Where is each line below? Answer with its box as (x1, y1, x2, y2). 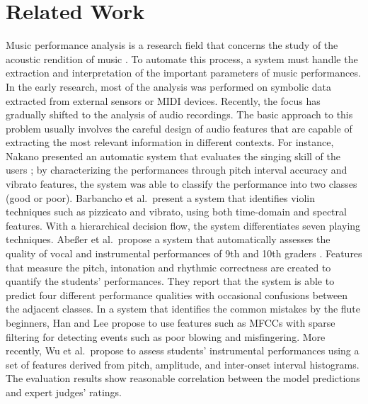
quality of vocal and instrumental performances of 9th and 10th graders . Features (6, 246, 362, 261)
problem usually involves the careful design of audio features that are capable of (6, 120, 352, 135)
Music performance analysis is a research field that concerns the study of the (6, 38, 338, 52)
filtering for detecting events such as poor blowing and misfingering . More (6, 329, 326, 344)
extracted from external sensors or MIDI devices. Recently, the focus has (6, 93, 321, 108)
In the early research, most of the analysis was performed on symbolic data (6, 79, 331, 94)
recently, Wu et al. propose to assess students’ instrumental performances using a (6, 343, 360, 358)
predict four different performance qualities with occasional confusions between (6, 287, 348, 302)
